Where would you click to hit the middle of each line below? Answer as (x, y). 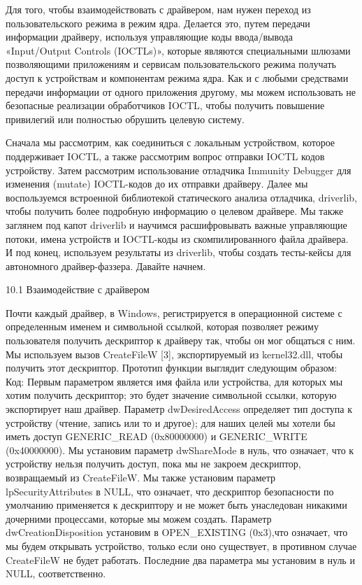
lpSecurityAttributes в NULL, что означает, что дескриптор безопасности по (170, 491)
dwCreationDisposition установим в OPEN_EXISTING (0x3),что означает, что (177, 532)
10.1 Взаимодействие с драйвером (78, 289)
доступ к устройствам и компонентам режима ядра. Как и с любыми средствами (177, 77)
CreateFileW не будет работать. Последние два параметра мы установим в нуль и (180, 559)
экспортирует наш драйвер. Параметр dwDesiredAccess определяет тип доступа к (179, 409)
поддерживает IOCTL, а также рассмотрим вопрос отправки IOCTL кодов (165, 156)
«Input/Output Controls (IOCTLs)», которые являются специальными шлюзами (178, 50)
